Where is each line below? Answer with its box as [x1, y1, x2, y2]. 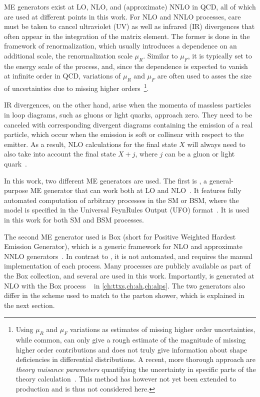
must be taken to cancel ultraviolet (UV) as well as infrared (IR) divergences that [4, 21, 255, 31]
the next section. [4, 299, 55, 310]
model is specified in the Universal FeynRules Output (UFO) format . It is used [4, 204, 249, 215]
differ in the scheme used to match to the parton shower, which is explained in [4, 290, 244, 300]
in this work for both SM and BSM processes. [4, 214, 144, 224]
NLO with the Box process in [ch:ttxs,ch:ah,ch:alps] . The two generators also [4, 280, 245, 290]
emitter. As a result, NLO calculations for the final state [4, 138, 177, 149]
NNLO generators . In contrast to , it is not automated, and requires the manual [4, 250, 252, 261]
